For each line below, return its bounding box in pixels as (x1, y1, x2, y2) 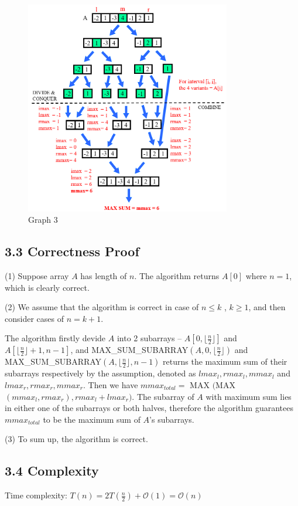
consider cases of (5, 312, 64, 324)
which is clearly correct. (5, 281, 90, 293)
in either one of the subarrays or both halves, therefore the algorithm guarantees (5, 402, 293, 414)
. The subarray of (132, 390, 194, 402)
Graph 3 (28, 213, 58, 226)
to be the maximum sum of (43, 413, 141, 425)
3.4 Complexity (5, 461, 99, 480)
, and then (248, 301, 286, 313)
